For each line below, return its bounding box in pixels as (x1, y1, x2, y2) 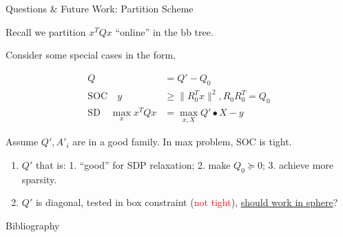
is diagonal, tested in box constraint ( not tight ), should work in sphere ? (35, 195, 338, 209)
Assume (6, 134, 39, 149)
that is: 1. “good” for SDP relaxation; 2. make (35, 157, 231, 172)
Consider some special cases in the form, (6, 48, 176, 62)
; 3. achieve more (262, 157, 334, 172)
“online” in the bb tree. (115, 24, 214, 39)
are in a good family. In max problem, (72, 134, 233, 149)
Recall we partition (6, 24, 86, 39)
